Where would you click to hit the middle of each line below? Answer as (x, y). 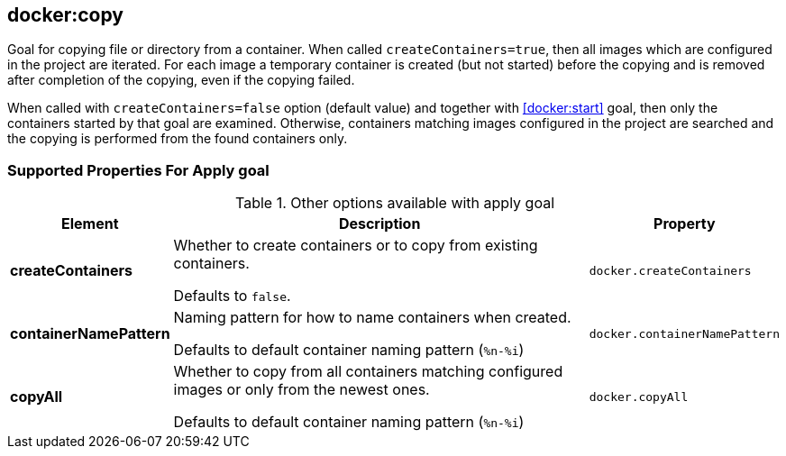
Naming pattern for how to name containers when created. (372, 318)
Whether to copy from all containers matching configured (368, 372)
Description (379, 224)
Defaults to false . (232, 296)
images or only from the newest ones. (302, 390)
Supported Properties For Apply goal (138, 170)
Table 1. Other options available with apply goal (395, 203)
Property (685, 224)
